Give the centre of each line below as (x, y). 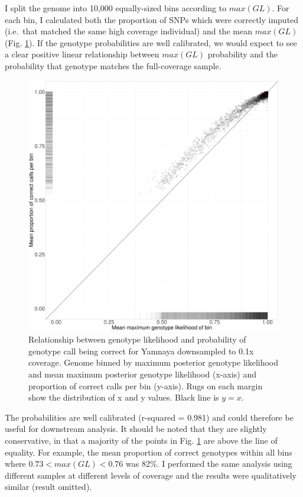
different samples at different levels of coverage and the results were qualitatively (151, 475)
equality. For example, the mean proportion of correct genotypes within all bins (149, 452)
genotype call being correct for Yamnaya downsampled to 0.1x (141, 351)
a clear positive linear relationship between (82, 54)
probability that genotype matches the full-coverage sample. (113, 65)
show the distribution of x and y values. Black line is (124, 397)
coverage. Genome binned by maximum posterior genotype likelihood (154, 362)
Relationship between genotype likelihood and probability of (137, 339)
